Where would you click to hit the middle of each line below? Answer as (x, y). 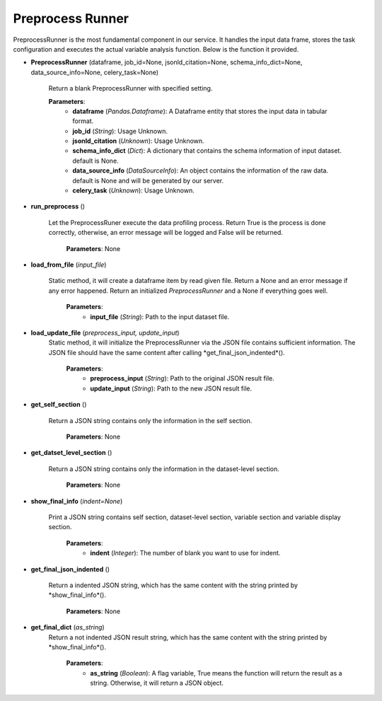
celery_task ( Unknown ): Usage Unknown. (133, 190)
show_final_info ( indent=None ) (77, 501)
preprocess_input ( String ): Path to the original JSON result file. (183, 378)
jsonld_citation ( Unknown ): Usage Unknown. (138, 141)
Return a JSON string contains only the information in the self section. (150, 420)
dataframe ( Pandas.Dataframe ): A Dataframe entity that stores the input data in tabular (200, 111)
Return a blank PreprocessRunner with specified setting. (131, 88)
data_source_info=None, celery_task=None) (95, 72)
